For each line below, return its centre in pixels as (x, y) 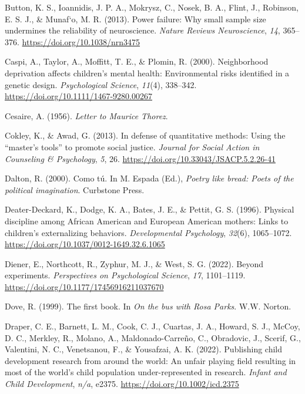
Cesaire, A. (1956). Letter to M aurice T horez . (86, 115)
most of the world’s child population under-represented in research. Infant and (146, 372)
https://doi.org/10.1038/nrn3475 (81, 41)
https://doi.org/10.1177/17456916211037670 (84, 286)
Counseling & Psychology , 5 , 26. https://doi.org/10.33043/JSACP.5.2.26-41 (140, 158)
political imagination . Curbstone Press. (75, 189)
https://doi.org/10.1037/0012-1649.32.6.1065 (85, 244)
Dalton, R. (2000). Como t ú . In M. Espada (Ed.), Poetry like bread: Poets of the (149, 178)
